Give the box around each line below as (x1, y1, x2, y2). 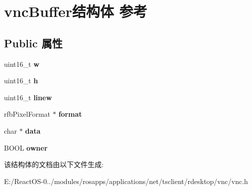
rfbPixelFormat (4, 109, 51, 119)
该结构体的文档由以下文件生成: (4, 159, 104, 170)
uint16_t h (4, 75, 38, 86)
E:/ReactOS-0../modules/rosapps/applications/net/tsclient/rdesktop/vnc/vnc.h (4, 176, 248, 186)
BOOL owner (4, 142, 48, 153)
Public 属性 (4, 35, 63, 50)
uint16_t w (4, 58, 39, 69)
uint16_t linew (4, 92, 52, 102)
